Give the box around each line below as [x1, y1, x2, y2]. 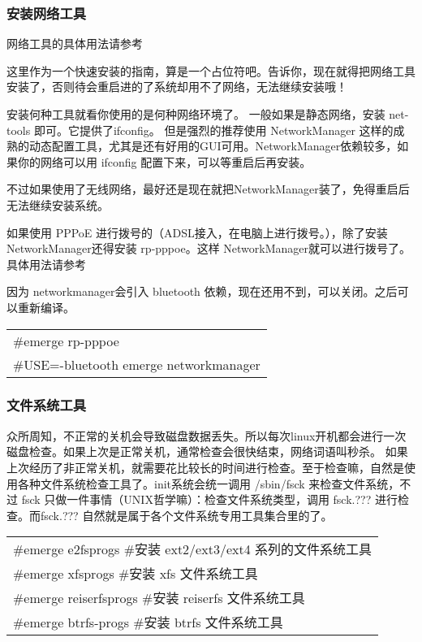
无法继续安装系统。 [6, 196, 109, 213]
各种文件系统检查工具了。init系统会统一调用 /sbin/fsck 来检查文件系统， [17, 475, 400, 492]
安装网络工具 [6, 2, 87, 23]
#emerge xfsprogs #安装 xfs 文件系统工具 [13, 564, 258, 583]
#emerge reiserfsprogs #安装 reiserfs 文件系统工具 [13, 588, 305, 608]
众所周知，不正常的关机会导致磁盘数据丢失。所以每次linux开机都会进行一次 [6, 427, 407, 444]
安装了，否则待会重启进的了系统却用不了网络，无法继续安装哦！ [6, 78, 347, 95]
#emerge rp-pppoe [13, 331, 119, 350]
